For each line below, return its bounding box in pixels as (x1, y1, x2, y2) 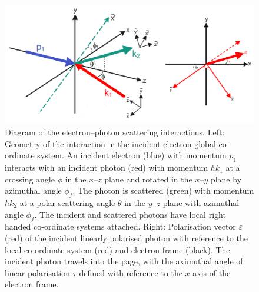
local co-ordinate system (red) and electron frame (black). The (5, 243, 230, 255)
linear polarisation (5, 266, 71, 278)
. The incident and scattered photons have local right (34, 208, 226, 220)
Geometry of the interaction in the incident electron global (5, 137, 216, 150)
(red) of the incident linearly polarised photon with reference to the (5, 232, 248, 244)
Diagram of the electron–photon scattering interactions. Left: (5, 126, 225, 138)
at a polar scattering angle (19, 197, 115, 209)
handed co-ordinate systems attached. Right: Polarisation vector (5, 220, 236, 233)
